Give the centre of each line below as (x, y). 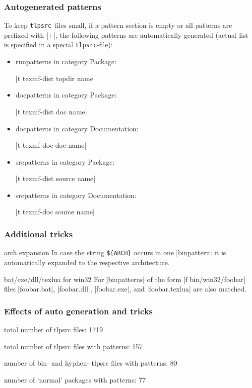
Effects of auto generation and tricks (78, 311)
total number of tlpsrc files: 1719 (54, 329)
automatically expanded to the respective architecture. (87, 262)
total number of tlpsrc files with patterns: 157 (73, 346)
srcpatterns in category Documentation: (76, 195)
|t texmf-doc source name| (55, 212)
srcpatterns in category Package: (65, 161)
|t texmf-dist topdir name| (55, 78)
